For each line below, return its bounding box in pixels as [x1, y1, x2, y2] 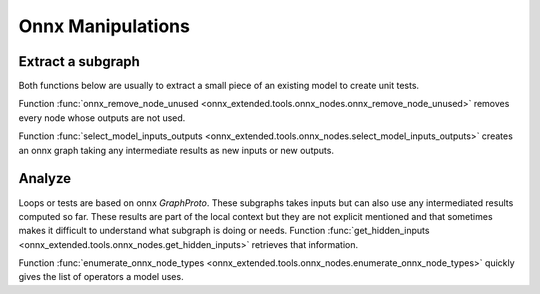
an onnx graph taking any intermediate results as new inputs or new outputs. [18, 144, 335, 156]
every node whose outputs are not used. [18, 111, 186, 124]
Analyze [18, 170, 72, 187]
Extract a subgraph [18, 53, 140, 70]
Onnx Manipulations [18, 15, 190, 37]
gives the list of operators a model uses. [18, 271, 184, 283]
